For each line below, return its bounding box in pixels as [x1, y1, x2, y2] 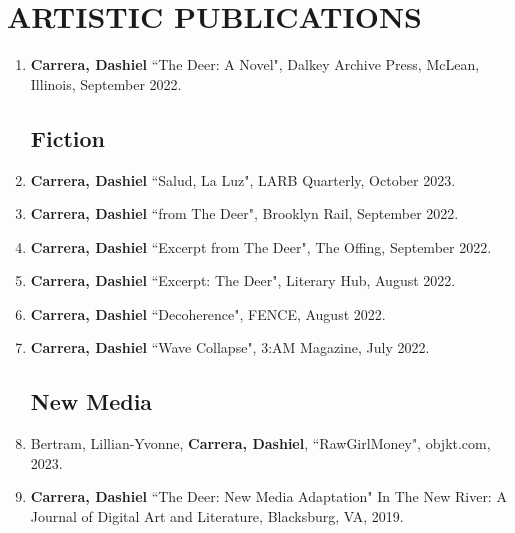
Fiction [30, 122, 106, 153]
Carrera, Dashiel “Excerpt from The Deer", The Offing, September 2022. [30, 236, 492, 257]
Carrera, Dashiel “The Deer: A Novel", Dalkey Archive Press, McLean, [30, 54, 480, 75]
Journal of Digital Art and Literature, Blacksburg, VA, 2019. [30, 506, 404, 527]
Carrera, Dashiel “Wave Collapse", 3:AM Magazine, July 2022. [30, 337, 430, 358]
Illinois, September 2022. [30, 73, 182, 94]
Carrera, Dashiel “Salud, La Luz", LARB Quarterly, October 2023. [30, 169, 456, 190]
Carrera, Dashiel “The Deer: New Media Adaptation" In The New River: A [30, 486, 507, 507]
